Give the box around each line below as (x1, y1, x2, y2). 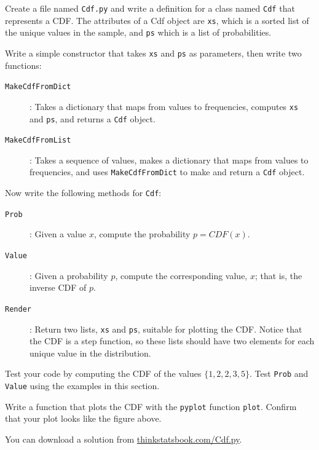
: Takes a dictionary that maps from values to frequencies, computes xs (30, 100, 299, 112)
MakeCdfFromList (5, 136, 71, 145)
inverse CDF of (30, 281, 87, 294)
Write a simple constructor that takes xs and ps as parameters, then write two (5, 46, 302, 59)
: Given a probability (30, 269, 108, 282)
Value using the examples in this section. (5, 379, 160, 392)
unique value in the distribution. (30, 346, 151, 359)
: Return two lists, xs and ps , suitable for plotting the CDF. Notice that (30, 322, 302, 335)
